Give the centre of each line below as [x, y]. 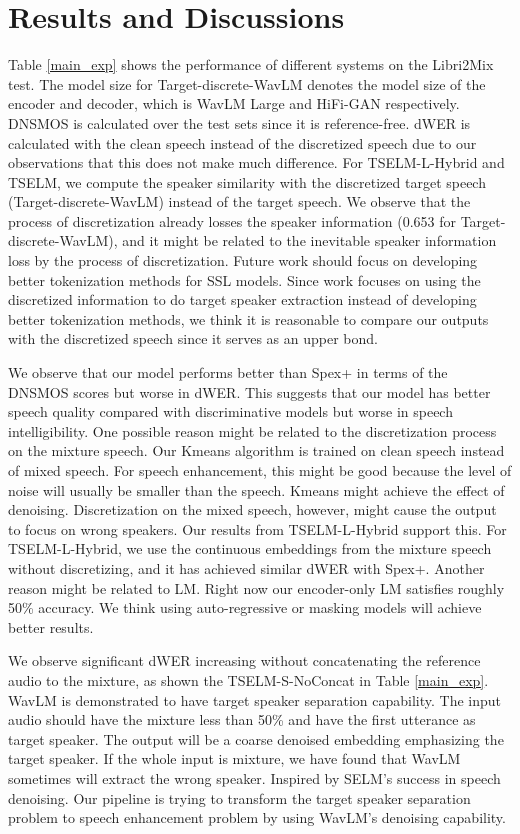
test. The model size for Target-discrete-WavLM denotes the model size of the [247, 83]
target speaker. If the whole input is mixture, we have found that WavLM [234, 758]
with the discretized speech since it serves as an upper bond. [193, 338]
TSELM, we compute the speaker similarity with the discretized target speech [247, 181]
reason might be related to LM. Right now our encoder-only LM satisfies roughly [256, 587]
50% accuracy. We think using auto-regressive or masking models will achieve [245, 607]
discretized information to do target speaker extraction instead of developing [242, 299]
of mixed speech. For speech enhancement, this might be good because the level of [260, 470]
